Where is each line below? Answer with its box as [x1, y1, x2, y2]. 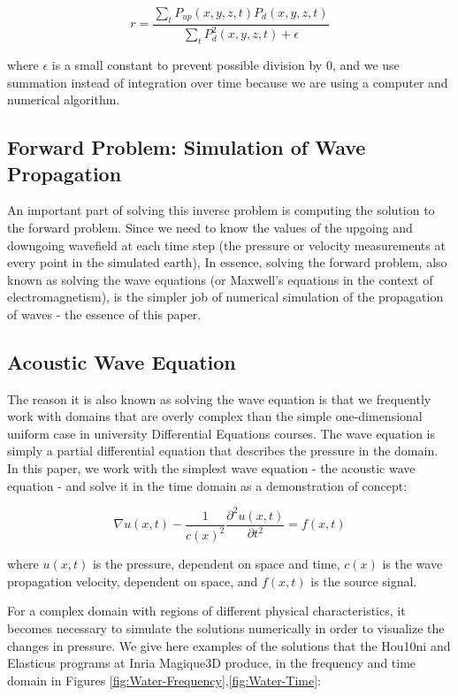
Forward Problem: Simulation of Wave [7, 134, 366, 161]
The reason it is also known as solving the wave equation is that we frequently [7, 389, 431, 408]
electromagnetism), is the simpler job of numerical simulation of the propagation [7, 287, 444, 306]
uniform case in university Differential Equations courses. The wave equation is [7, 424, 435, 442]
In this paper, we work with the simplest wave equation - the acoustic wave [7, 459, 416, 478]
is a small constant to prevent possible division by [51, 55, 323, 73]
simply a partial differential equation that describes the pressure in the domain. [7, 441, 439, 460]
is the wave [382, 555, 443, 573]
